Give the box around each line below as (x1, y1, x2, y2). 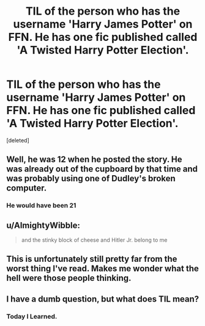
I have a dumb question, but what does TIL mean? (6, 294, 199, 304)
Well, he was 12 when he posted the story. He (6, 154, 182, 165)
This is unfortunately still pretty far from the (6, 254, 177, 264)
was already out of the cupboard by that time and (6, 164, 198, 175)
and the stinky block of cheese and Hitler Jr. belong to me (21, 236, 168, 244)
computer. (6, 183, 47, 194)
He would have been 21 (6, 201, 76, 210)
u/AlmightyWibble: (6, 220, 81, 230)
